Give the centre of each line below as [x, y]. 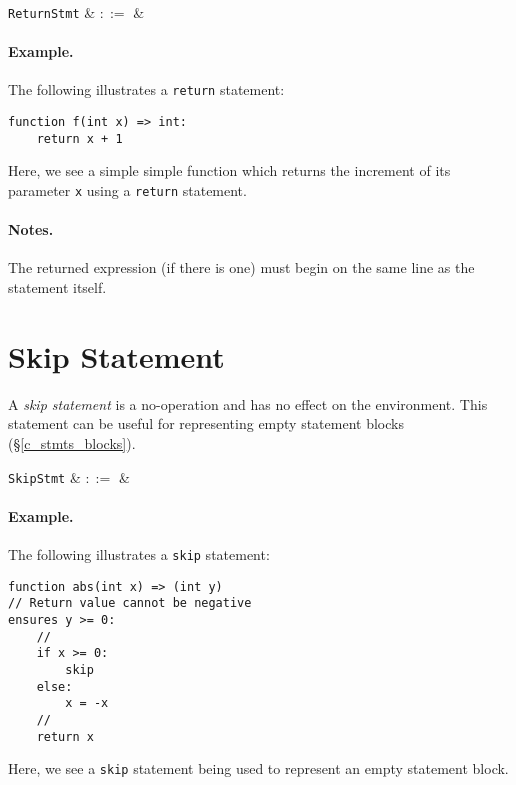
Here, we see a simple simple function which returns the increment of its [229, 170]
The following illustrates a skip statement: [139, 554]
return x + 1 [79, 138]
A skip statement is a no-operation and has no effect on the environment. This [248, 403]
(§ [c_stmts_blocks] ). [72, 442]
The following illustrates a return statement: [146, 89]
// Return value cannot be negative [130, 603]
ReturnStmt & [52, 12]
